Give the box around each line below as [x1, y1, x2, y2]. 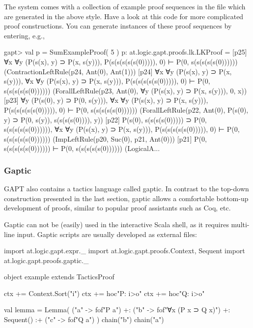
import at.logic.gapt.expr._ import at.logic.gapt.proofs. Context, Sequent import [4, 245, 245, 256]
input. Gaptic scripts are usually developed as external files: [17, 229, 197, 239]
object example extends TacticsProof [4, 271, 114, 282]
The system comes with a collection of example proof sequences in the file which [4, 1, 246, 11]
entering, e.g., [4, 30, 45, 40]
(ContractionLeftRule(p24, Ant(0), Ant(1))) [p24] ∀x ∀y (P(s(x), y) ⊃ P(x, [4, 66, 232, 76]
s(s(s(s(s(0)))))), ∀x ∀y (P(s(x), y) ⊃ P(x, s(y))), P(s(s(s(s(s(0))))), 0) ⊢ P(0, [4, 124, 240, 134]
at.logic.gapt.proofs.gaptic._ [4, 255, 89, 265]
